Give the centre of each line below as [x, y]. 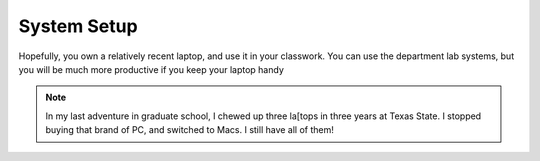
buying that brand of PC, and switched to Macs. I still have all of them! [190, 130]
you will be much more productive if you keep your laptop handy [151, 69]
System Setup [78, 26]
